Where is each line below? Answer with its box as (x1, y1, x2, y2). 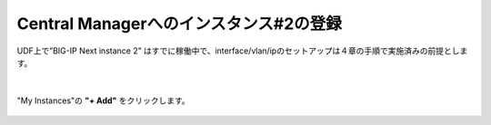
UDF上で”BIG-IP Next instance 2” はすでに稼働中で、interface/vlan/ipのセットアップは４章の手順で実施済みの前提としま (16, 45, 468, 56)
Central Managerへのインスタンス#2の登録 (16, 14, 343, 34)
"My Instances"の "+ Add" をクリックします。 (16, 95, 190, 106)
